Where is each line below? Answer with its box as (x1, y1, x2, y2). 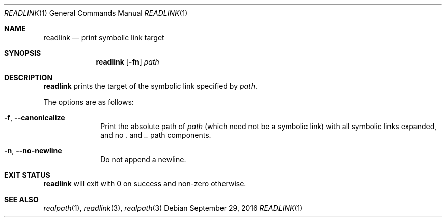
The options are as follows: (43, 98, 134, 106)
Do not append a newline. (100, 155, 186, 164)
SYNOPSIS (4, 49, 41, 57)
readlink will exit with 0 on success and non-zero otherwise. (43, 179, 246, 188)
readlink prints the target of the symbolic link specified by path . (43, 82, 258, 90)
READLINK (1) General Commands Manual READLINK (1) (4, 9, 188, 17)
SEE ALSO (4, 195, 39, 204)
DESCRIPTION (4, 73, 53, 82)
